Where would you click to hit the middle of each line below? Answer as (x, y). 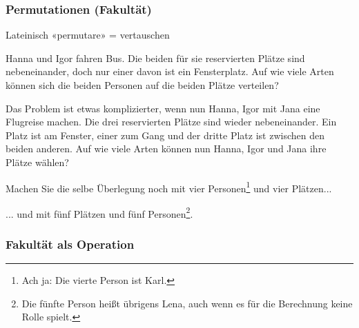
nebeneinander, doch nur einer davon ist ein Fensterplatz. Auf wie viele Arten (170, 71)
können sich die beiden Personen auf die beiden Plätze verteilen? (142, 85)
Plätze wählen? (37, 162)
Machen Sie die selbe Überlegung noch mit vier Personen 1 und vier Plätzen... (169, 187)
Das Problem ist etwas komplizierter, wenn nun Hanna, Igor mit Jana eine (163, 108)
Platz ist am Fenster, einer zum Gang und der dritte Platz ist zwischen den (165, 135)
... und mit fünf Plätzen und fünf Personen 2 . (99, 212)
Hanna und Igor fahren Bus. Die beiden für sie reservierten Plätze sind (155, 58)
